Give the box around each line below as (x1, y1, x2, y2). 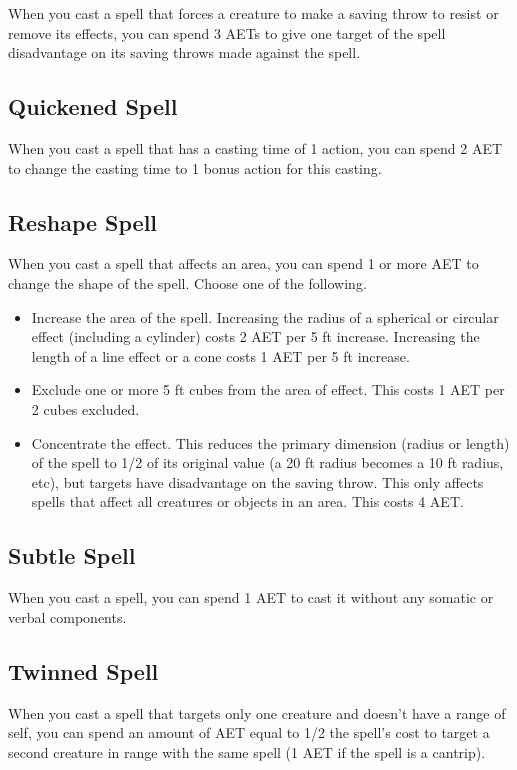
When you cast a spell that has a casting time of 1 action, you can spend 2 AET (8, 137, 503, 158)
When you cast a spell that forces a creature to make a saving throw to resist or (8, 3, 499, 23)
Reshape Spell (8, 206, 158, 237)
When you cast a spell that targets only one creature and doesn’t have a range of (8, 702, 506, 723)
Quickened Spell (8, 91, 178, 122)
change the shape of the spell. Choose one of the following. (8, 272, 367, 293)
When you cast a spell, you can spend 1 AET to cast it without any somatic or (8, 587, 494, 608)
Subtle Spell (8, 540, 136, 571)
